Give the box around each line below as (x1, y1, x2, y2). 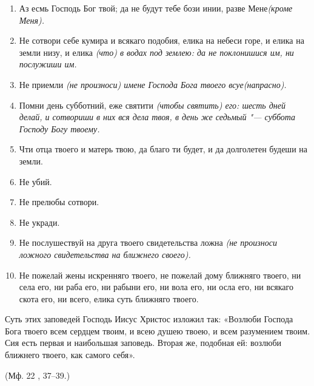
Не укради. (19, 215, 60, 228)
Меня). (19, 13, 44, 26)
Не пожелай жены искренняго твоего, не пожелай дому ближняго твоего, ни (19, 268, 301, 281)
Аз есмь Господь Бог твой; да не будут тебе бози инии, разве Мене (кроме (19, 2, 293, 14)
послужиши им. (19, 58, 77, 70)
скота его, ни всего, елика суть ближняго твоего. (19, 292, 199, 305)
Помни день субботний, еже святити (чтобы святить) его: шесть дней (19, 98, 286, 111)
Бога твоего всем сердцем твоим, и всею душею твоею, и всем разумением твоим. (5, 324, 310, 337)
